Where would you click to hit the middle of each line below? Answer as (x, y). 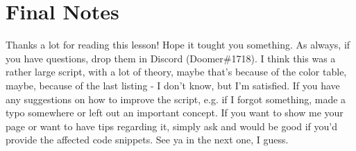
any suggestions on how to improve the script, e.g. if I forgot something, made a (176, 99)
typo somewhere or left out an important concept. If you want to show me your (175, 113)
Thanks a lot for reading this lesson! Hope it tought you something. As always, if (178, 45)
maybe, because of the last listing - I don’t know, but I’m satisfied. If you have (173, 85)
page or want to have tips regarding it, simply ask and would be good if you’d (171, 126)
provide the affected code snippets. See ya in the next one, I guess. (147, 140)
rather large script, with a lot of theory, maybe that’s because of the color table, (176, 72)
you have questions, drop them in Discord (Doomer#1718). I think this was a (171, 58)
